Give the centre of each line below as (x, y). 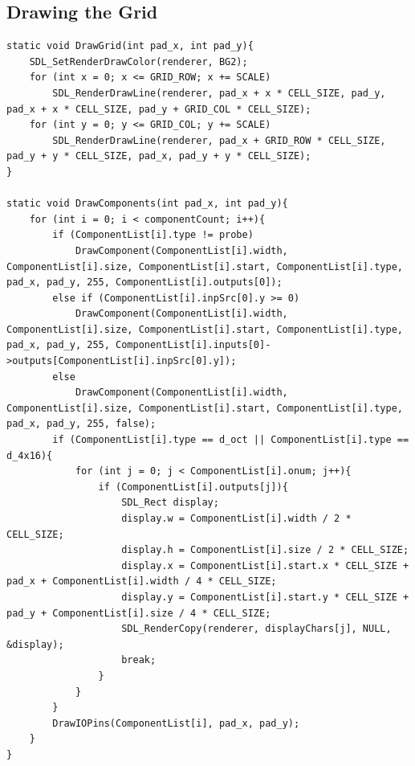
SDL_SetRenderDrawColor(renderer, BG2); (138, 61)
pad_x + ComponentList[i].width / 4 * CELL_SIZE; (142, 582)
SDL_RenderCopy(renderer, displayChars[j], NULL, (256, 629)
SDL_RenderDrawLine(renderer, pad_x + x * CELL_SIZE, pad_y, (219, 93)
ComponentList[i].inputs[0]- (193, 345)
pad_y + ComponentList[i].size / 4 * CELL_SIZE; (139, 613)
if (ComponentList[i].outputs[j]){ (193, 487)
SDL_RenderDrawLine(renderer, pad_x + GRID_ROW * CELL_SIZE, (219, 140)
